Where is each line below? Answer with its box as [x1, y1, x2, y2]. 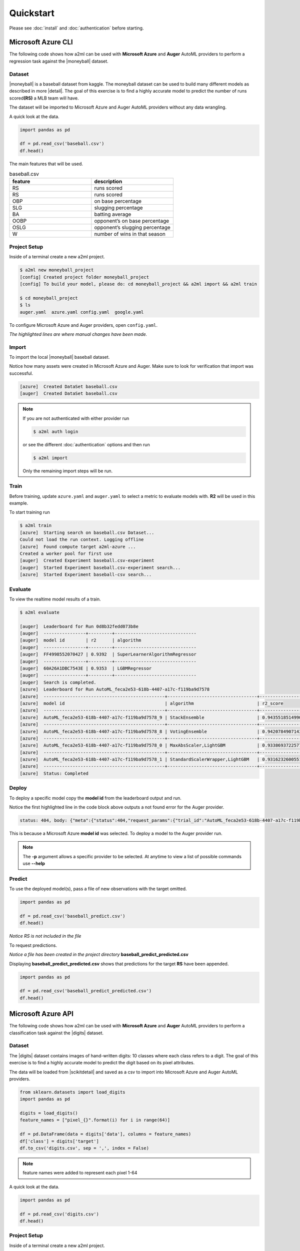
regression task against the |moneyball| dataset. [9, 58, 108, 64]
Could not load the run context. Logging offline [19, 537, 144, 542]
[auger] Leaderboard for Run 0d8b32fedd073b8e [19, 623, 138, 629]
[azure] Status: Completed [19, 771, 88, 776]
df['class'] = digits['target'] [19, 1138, 99, 1144]
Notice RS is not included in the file [9, 933, 81, 939]
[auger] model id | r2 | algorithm [19, 638, 141, 643]
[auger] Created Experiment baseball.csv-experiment [19, 558, 154, 563]
